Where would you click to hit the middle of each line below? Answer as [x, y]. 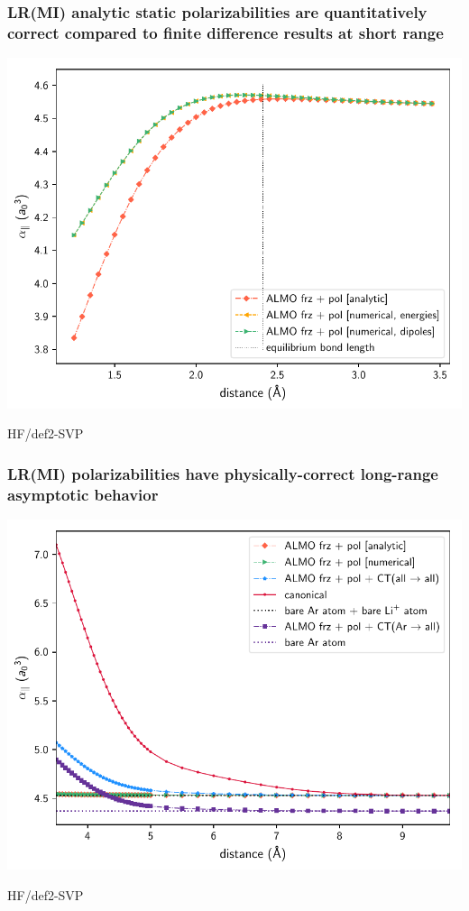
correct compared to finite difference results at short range [225, 32]
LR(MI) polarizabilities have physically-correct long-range [223, 473]
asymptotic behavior [83, 494]
